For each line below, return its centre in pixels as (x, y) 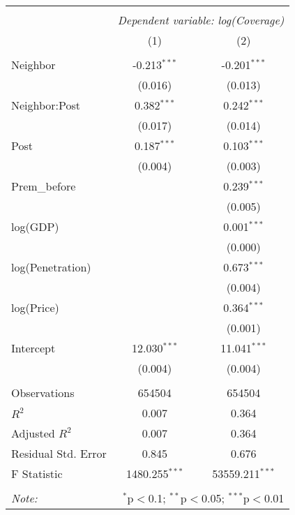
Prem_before (44, 186)
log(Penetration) (51, 267)
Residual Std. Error (59, 453)
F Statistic (37, 473)
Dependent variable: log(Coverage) (201, 20)
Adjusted (33, 433)
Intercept (33, 348)
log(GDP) (35, 226)
